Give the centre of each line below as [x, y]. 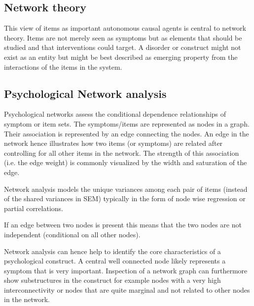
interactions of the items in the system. [63, 66]
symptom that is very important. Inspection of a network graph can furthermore [126, 270]
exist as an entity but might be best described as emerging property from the [121, 57]
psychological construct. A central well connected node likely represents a [115, 261]
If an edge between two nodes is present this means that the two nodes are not [123, 225]
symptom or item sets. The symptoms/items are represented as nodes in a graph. [127, 123]
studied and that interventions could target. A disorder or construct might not [123, 47]
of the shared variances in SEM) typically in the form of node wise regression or [125, 198]
